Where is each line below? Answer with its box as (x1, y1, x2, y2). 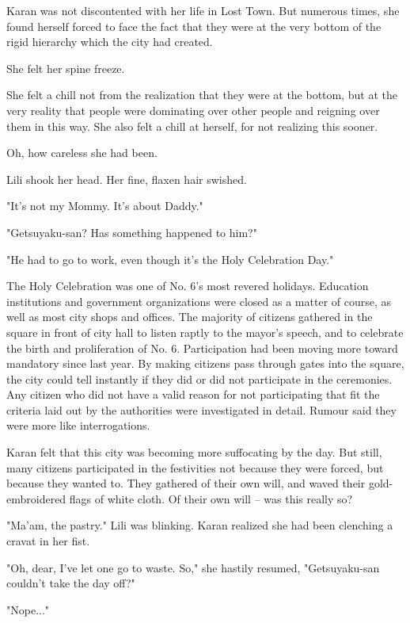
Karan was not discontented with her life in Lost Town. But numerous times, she (6, 2, 400, 18)
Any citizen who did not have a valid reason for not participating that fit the (6, 386, 380, 403)
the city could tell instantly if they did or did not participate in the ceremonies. (6, 370, 393, 387)
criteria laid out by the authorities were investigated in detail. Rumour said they (6, 401, 397, 418)
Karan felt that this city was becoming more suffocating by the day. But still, (6, 444, 382, 461)
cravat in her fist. (6, 533, 90, 549)
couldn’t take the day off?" (6, 575, 135, 591)
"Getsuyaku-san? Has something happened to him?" (6, 224, 257, 240)
